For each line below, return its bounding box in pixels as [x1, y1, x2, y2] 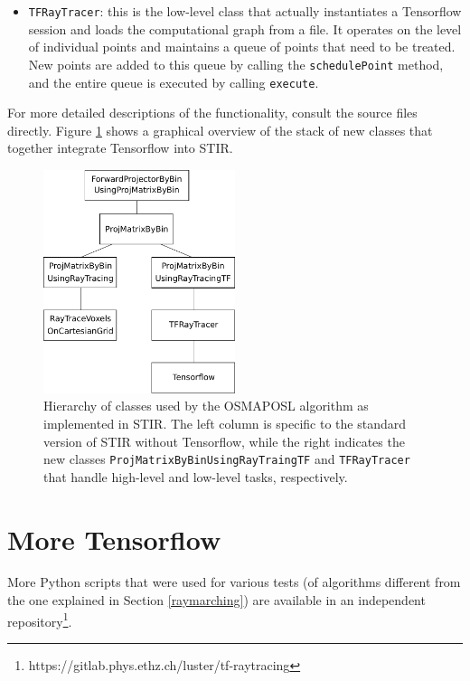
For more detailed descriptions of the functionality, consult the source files [7, 103, 418, 122]
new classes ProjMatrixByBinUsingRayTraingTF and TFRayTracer [43, 449, 410, 468]
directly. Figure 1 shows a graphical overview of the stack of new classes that [7, 120, 433, 139]
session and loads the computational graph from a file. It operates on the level [28, 19, 462, 38]
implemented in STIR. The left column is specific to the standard [43, 413, 407, 432]
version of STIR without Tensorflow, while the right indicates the [43, 431, 405, 450]
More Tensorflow [7, 520, 221, 557]
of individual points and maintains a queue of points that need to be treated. [28, 37, 456, 56]
